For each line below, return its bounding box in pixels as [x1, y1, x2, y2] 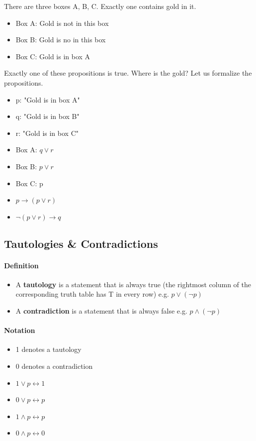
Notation [4, 325, 35, 335]
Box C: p [15, 178, 43, 188]
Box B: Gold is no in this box [15, 34, 106, 45]
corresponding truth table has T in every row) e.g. [15, 289, 169, 299]
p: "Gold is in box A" [15, 94, 80, 105]
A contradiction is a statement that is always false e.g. [15, 306, 187, 316]
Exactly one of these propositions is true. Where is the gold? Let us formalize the [4, 68, 252, 78]
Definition [4, 260, 39, 270]
